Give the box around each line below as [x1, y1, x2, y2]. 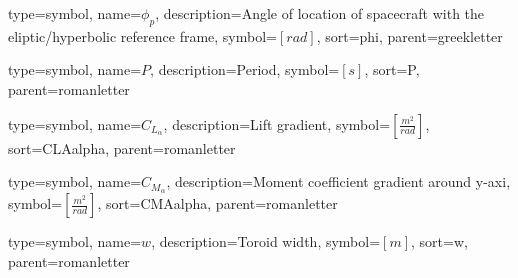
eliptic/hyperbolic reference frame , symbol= [8, 25, 277, 46]
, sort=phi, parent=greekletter [316, 25, 503, 46]
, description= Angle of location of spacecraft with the [155, 3, 485, 23]
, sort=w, [411, 231, 468, 252]
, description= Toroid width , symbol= [151, 231, 381, 252]
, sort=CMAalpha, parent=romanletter [97, 193, 338, 214]
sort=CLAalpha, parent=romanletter [8, 137, 236, 158]
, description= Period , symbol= [150, 59, 340, 80]
